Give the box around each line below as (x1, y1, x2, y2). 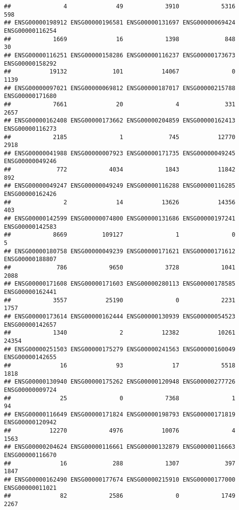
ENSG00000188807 (4, 256, 57, 263)
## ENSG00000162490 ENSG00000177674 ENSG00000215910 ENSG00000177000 (4, 476, 236, 484)
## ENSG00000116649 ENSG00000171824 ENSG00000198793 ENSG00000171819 (4, 411, 236, 418)
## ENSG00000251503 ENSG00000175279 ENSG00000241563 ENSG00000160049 (4, 345, 236, 353)
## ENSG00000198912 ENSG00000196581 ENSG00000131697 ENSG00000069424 (4, 19, 236, 26)
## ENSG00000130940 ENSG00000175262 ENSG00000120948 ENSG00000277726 (4, 378, 236, 386)
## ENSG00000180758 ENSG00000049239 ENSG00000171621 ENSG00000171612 (4, 247, 236, 255)
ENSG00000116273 (4, 125, 57, 132)
